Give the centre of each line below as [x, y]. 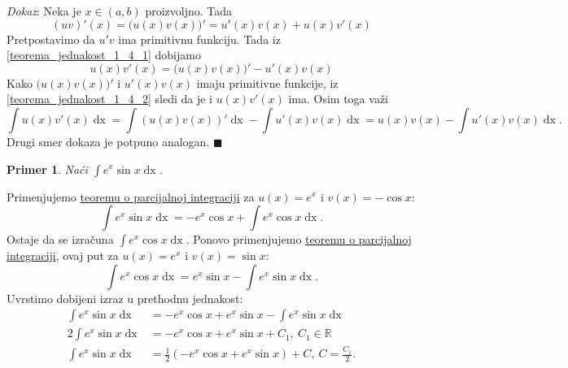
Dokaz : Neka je [44, 11]
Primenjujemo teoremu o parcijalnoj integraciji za [131, 196]
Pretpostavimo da [51, 39]
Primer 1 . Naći [47, 169]
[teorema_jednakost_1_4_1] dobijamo [104, 55]
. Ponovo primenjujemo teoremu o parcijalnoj [299, 239]
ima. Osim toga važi [338, 99]
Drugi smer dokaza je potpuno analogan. [108, 141]
